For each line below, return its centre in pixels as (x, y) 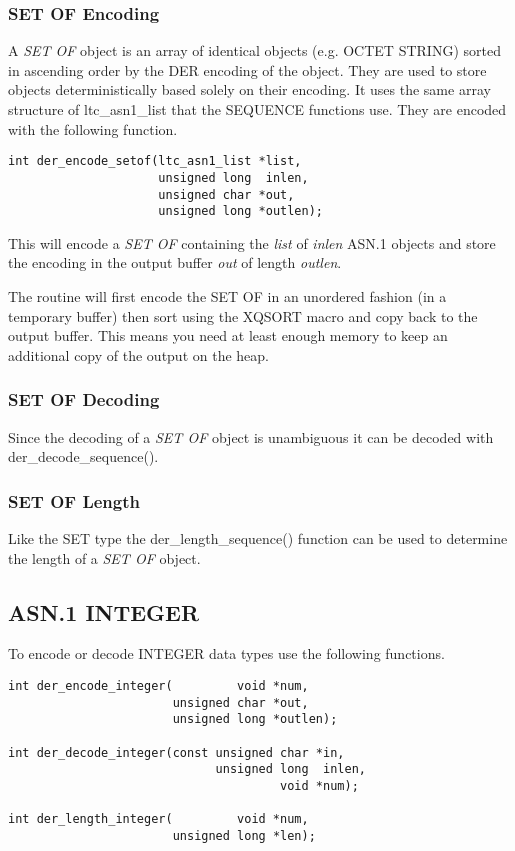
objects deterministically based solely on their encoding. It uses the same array (249, 89)
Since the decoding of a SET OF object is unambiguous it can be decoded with (251, 436)
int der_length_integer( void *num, (158, 819)
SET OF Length (74, 500)
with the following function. (93, 128)
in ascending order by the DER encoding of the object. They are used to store (247, 69)
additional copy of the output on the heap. (138, 354)
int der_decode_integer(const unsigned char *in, (176, 752)
